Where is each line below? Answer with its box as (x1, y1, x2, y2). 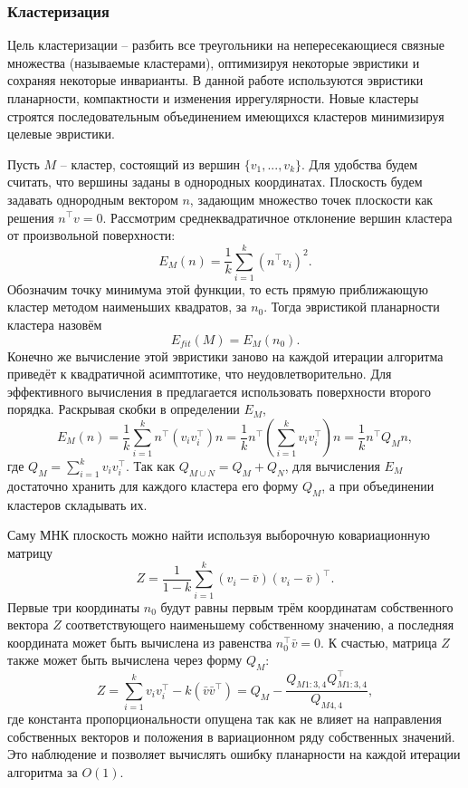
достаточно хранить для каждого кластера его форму (7, 476, 299, 495)
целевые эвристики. (7, 124, 115, 143)
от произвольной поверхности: (7, 226, 176, 245)
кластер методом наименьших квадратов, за (7, 297, 247, 316)
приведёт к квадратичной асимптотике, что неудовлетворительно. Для (7, 364, 392, 383)
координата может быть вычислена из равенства (7, 632, 272, 651)
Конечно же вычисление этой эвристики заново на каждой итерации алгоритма (7, 346, 444, 365)
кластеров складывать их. (7, 495, 148, 514)
